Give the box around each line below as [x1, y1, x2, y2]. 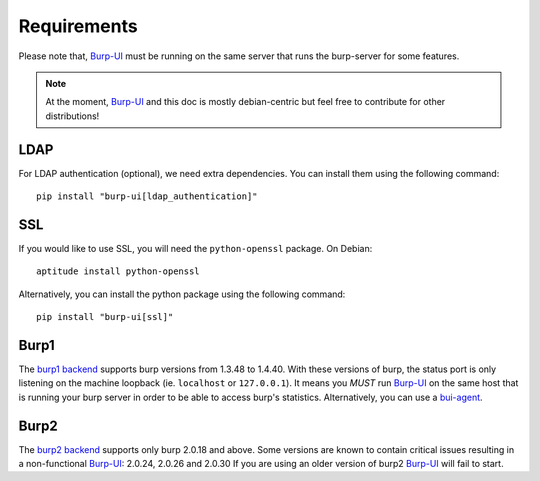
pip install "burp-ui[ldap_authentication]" [36, 191, 259, 202]
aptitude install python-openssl [36, 266, 200, 277]
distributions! [45, 110, 100, 122]
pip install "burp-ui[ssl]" [36, 311, 174, 323]
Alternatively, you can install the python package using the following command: [18, 288, 346, 300]
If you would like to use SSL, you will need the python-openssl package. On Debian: [18, 242, 373, 254]
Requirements [18, 15, 139, 37]
